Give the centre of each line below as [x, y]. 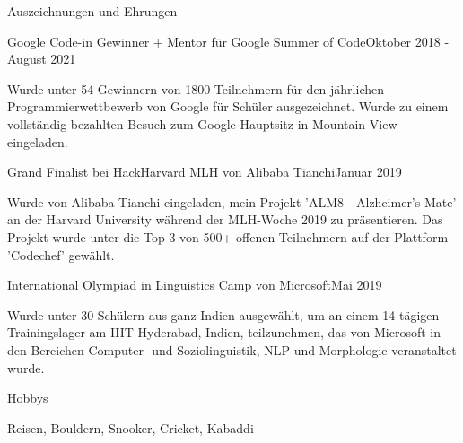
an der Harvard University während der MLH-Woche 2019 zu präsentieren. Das [225, 219]
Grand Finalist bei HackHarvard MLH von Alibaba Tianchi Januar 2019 [205, 172]
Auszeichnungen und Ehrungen [92, 11]
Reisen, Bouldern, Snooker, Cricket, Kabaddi [131, 427]
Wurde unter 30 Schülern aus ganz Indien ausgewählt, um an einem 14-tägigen [223, 314]
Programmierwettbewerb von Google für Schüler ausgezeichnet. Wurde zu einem [228, 106]
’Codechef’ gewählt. [61, 254]
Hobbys [28, 398]
